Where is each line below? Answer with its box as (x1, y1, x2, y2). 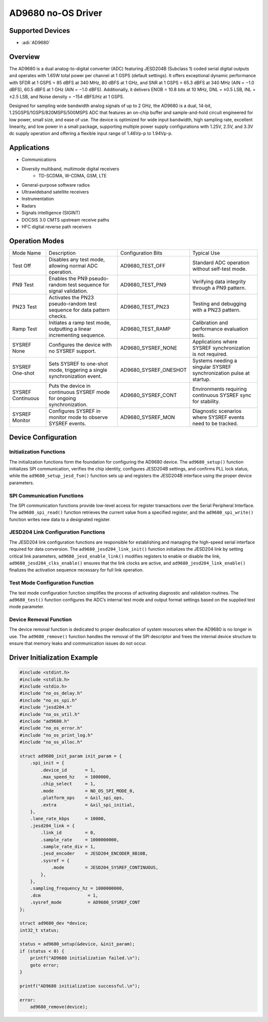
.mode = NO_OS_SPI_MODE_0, (40, 788, 135, 794)
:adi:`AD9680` (21, 40, 51, 46)
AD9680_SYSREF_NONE (120, 344, 177, 351)
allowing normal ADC (49, 262, 98, 269)
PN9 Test (12, 281, 34, 288)
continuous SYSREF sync (192, 391, 252, 398)
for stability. (192, 398, 220, 405)
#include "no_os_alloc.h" (19, 739, 83, 745)
